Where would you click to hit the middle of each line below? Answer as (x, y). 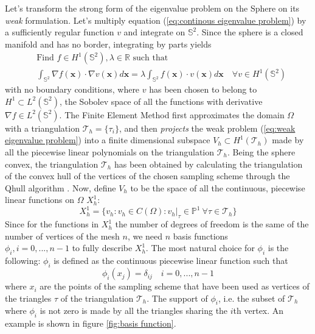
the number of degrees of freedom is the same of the (212, 224)
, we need (145, 236)
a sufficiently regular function (60, 32)
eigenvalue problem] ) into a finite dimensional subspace (108, 140)
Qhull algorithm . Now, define (61, 187)
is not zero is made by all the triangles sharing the (134, 311)
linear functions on (40, 200)
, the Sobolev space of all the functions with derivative (161, 101)
